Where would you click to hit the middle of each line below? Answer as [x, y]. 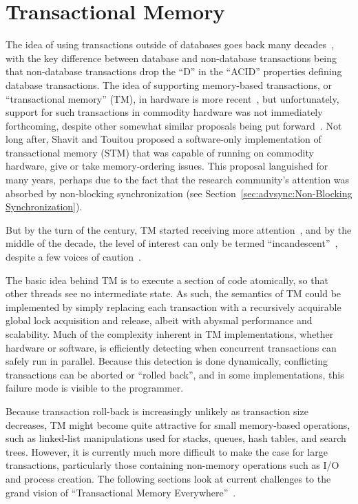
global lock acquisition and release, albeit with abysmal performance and [159, 320]
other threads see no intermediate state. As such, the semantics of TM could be [173, 293]
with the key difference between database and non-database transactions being [171, 58]
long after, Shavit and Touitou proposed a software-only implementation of [164, 139]
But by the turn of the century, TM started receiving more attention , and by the [179, 229]
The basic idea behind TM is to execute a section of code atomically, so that [167, 280]
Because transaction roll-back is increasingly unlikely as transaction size [157, 411]
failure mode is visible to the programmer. [95, 388]
